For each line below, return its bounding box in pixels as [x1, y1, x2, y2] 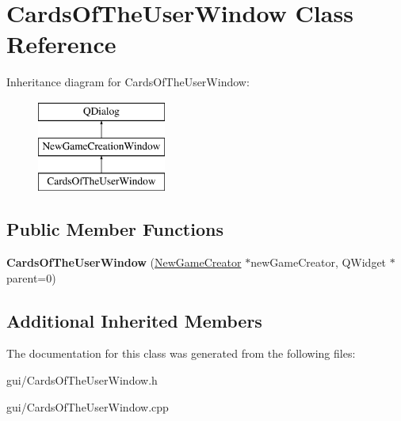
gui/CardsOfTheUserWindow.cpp [6, 398, 169, 415]
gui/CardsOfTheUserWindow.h [6, 372, 158, 389]
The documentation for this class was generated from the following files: [6, 345, 356, 362]
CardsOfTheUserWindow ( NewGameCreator [6, 254, 242, 271]
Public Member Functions [6, 217, 223, 241]
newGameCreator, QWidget [250, 254, 387, 271]
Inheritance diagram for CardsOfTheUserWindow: [6, 74, 250, 90]
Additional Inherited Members [6, 308, 262, 332]
